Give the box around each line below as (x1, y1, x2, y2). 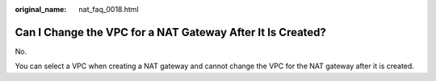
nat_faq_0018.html (78, 5, 139, 14)
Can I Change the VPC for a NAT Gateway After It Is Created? (15, 25, 327, 39)
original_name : (15, 5, 67, 14)
